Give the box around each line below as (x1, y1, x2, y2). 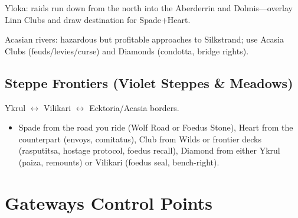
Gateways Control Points (5, 190, 213, 214)
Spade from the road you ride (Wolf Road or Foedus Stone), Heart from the (18, 121, 293, 134)
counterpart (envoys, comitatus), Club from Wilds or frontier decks (18, 132, 262, 145)
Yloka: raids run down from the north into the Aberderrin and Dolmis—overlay (5, 2, 293, 14)
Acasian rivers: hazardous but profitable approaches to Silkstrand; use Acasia (5, 33, 284, 45)
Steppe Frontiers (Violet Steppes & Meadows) (5, 73, 293, 92)
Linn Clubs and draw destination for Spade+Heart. (5, 13, 191, 25)
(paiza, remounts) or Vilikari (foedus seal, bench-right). (18, 155, 220, 168)
